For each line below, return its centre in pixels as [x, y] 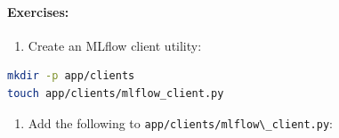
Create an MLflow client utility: [115, 45]
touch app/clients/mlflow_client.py [116, 93]
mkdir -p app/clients [71, 76]
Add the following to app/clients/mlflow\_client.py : [180, 122]
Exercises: [38, 11]
